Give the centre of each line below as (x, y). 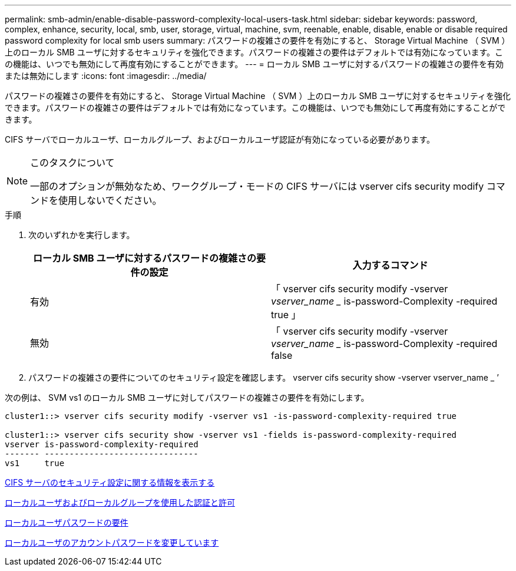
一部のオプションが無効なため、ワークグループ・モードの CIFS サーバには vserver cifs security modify (257, 186)
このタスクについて (72, 163)
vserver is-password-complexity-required (102, 444)
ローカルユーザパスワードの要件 (67, 522)
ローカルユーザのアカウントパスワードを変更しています (112, 542)
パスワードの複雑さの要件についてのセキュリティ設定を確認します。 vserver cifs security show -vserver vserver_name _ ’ (264, 377)
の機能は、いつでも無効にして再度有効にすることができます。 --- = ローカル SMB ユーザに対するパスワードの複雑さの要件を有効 (254, 64)
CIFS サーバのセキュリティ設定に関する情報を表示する (110, 482)
